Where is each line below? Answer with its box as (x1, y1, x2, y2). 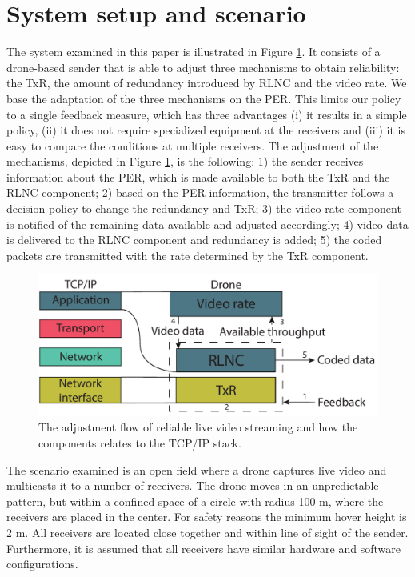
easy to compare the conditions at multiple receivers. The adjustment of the (6, 137, 379, 154)
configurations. (6, 555, 78, 572)
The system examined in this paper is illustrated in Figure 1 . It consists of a (6, 43, 381, 60)
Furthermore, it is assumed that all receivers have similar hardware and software (6, 539, 401, 556)
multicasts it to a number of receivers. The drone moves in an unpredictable (6, 477, 379, 494)
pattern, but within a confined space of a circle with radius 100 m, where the (6, 492, 384, 509)
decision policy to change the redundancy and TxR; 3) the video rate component (6, 200, 401, 217)
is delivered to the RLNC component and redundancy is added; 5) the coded (6, 231, 382, 248)
